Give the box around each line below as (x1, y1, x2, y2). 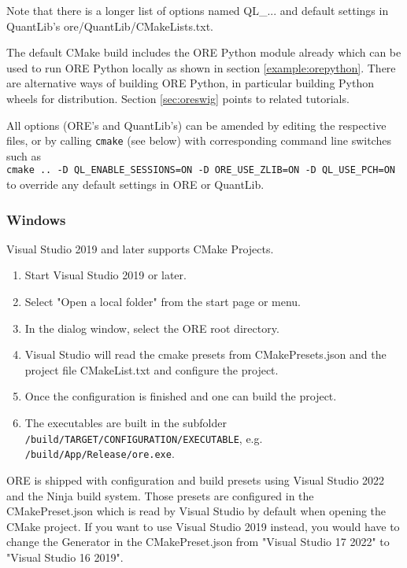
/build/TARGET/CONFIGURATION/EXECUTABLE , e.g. (24, 430, 263, 446)
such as (6, 147, 42, 164)
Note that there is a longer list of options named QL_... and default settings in (6, 2, 389, 18)
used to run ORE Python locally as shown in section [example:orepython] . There (6, 59, 396, 76)
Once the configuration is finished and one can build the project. (24, 388, 337, 404)
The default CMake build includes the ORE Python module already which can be (6, 44, 401, 61)
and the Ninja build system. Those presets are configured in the (6, 487, 314, 503)
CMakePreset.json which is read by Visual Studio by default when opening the (6, 503, 387, 519)
